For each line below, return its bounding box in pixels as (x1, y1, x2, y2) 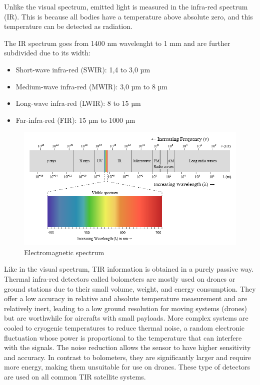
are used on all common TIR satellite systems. (4, 371, 146, 382)
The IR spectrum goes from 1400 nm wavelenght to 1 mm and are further (4, 37, 230, 48)
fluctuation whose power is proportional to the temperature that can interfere (4, 332, 242, 343)
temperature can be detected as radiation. (4, 21, 132, 31)
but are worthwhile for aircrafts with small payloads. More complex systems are (4, 313, 248, 323)
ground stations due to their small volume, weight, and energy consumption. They (4, 283, 256, 294)
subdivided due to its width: (4, 47, 90, 58)
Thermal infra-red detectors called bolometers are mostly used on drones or (4, 273, 235, 284)
